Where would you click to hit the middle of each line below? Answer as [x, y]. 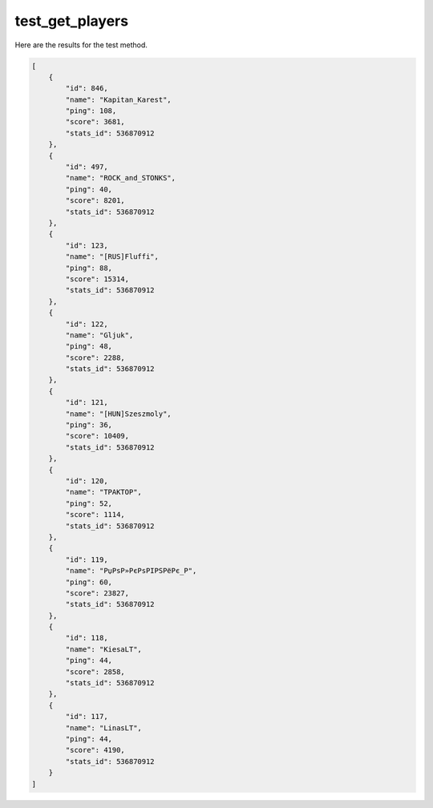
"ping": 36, [89, 425]
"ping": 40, [89, 189]
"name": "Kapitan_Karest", [118, 99]
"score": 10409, [97, 436]
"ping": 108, [91, 111]
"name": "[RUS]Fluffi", [112, 257]
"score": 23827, [97, 593]
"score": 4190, [95, 750]
